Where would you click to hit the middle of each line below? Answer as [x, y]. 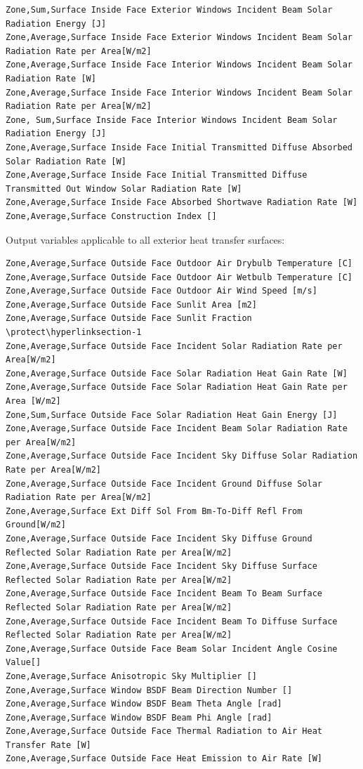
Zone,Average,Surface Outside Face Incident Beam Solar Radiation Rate [177, 429]
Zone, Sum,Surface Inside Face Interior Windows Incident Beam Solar [172, 120]
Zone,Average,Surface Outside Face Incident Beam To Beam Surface [164, 594]
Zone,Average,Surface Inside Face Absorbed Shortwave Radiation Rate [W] [182, 203]
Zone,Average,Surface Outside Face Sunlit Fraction [129, 318]
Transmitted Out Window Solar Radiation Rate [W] [124, 189]
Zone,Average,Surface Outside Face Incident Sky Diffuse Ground [159, 538]
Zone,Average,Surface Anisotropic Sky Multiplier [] [131, 676]
